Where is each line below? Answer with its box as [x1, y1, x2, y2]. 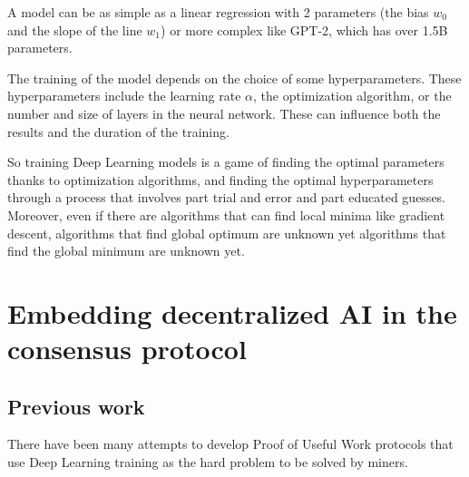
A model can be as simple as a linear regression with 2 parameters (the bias [7, 3, 429, 21]
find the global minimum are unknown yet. [7, 241, 245, 260]
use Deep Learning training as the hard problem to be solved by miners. [7, 453, 408, 472]
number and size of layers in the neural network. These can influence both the [7, 103, 441, 122]
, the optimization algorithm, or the [252, 86, 452, 105]
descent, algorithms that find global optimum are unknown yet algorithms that [7, 223, 446, 242]
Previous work [7, 392, 145, 420]
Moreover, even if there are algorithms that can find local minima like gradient [7, 205, 445, 224]
